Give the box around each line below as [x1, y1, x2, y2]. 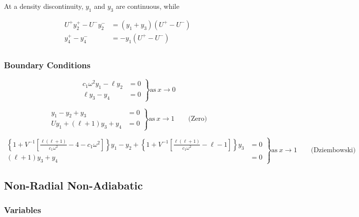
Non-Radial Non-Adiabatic [4, 178, 143, 193]
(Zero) [188, 115, 207, 123]
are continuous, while [115, 1, 180, 11]
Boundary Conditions [4, 58, 91, 71]
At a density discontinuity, [4, 1, 83, 11]
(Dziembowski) [310, 147, 356, 154]
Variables [4, 203, 41, 216]
